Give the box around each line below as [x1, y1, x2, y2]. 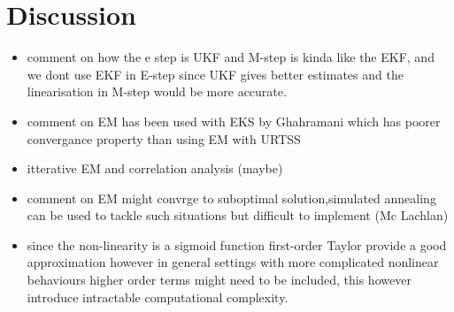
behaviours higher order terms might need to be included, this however [27, 270, 412, 289]
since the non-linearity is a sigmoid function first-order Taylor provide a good [27, 235, 447, 254]
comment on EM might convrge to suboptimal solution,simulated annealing [27, 188, 436, 207]
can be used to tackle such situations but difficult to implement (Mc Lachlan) [27, 206, 449, 224]
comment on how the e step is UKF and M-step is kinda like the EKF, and [27, 48, 435, 66]
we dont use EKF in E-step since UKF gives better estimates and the [27, 65, 404, 83]
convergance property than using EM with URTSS [27, 129, 301, 148]
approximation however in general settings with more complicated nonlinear [27, 253, 439, 271]
